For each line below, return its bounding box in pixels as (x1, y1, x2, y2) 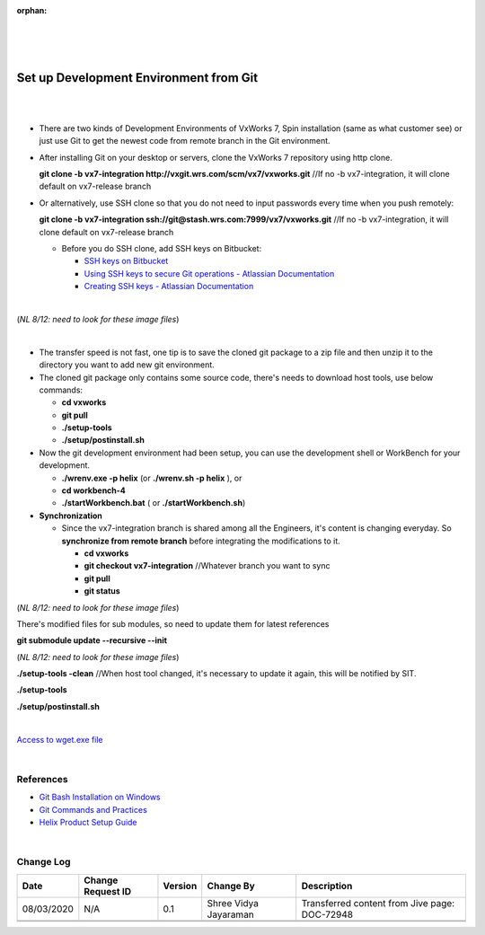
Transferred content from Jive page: (301, 896, 455, 909)
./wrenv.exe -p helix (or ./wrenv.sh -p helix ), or (61, 472, 242, 483)
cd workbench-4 (61, 485, 126, 496)
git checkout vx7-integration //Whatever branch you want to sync (84, 560, 331, 571)
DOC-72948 (301, 908, 354, 921)
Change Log (16, 856, 71, 869)
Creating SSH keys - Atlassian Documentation (84, 281, 254, 292)
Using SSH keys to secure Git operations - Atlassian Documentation (84, 268, 335, 278)
